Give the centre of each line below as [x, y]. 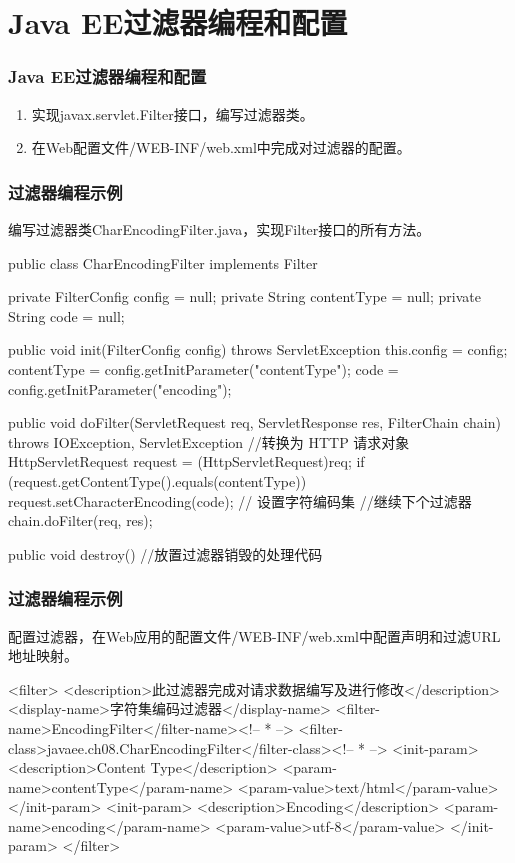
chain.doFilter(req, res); [80, 520]
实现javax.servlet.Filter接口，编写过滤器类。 [172, 113]
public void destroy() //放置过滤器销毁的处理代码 [165, 553]
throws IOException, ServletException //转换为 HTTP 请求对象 [209, 441]
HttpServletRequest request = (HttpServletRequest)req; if [186, 461]
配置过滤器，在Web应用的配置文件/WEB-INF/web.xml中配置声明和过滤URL [254, 635]
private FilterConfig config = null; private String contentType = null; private [244, 296]
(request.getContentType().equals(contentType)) [157, 480]
